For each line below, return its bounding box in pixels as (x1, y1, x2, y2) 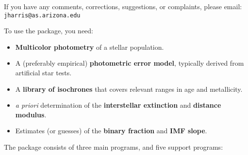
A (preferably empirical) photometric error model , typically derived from (15, 58, 244, 68)
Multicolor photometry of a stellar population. (15, 42, 164, 52)
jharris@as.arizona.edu (4, 12, 81, 19)
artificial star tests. (15, 68, 72, 78)
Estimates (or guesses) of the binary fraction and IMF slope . (15, 126, 207, 136)
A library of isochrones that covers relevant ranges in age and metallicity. (15, 84, 243, 94)
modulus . (15, 109, 47, 119)
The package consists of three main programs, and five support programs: (4, 142, 223, 152)
